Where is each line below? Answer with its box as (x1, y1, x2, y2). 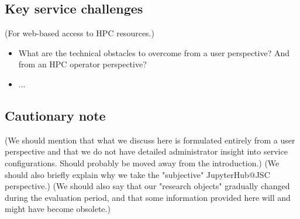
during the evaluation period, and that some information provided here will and (5, 191, 291, 203)
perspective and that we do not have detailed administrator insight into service (5, 145, 288, 158)
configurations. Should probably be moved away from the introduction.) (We (5, 156, 280, 169)
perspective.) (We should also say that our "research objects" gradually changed (5, 180, 290, 192)
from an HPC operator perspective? (18, 58, 147, 70)
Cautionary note (5, 106, 106, 124)
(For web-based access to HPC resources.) (5, 27, 154, 39)
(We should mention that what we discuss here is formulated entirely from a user (5, 134, 295, 146)
